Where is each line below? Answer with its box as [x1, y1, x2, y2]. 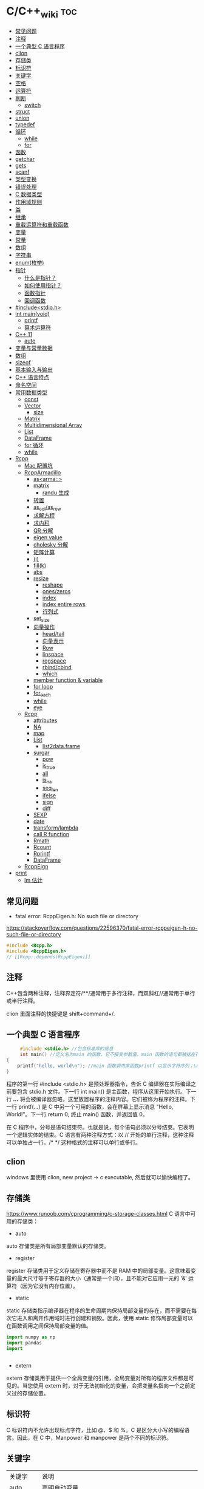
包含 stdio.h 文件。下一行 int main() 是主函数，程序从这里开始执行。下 [16, 1088, 191, 1095]
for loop [33, 683, 53, 690]
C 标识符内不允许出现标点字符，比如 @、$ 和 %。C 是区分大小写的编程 [6, 1426, 185, 1434]
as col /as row [33, 503, 61, 512]
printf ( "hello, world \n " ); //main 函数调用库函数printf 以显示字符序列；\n [17, 1063, 199, 1069]
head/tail [42, 630, 65, 638]
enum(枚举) [15, 259, 44, 266]
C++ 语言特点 [15, 373, 50, 381]
